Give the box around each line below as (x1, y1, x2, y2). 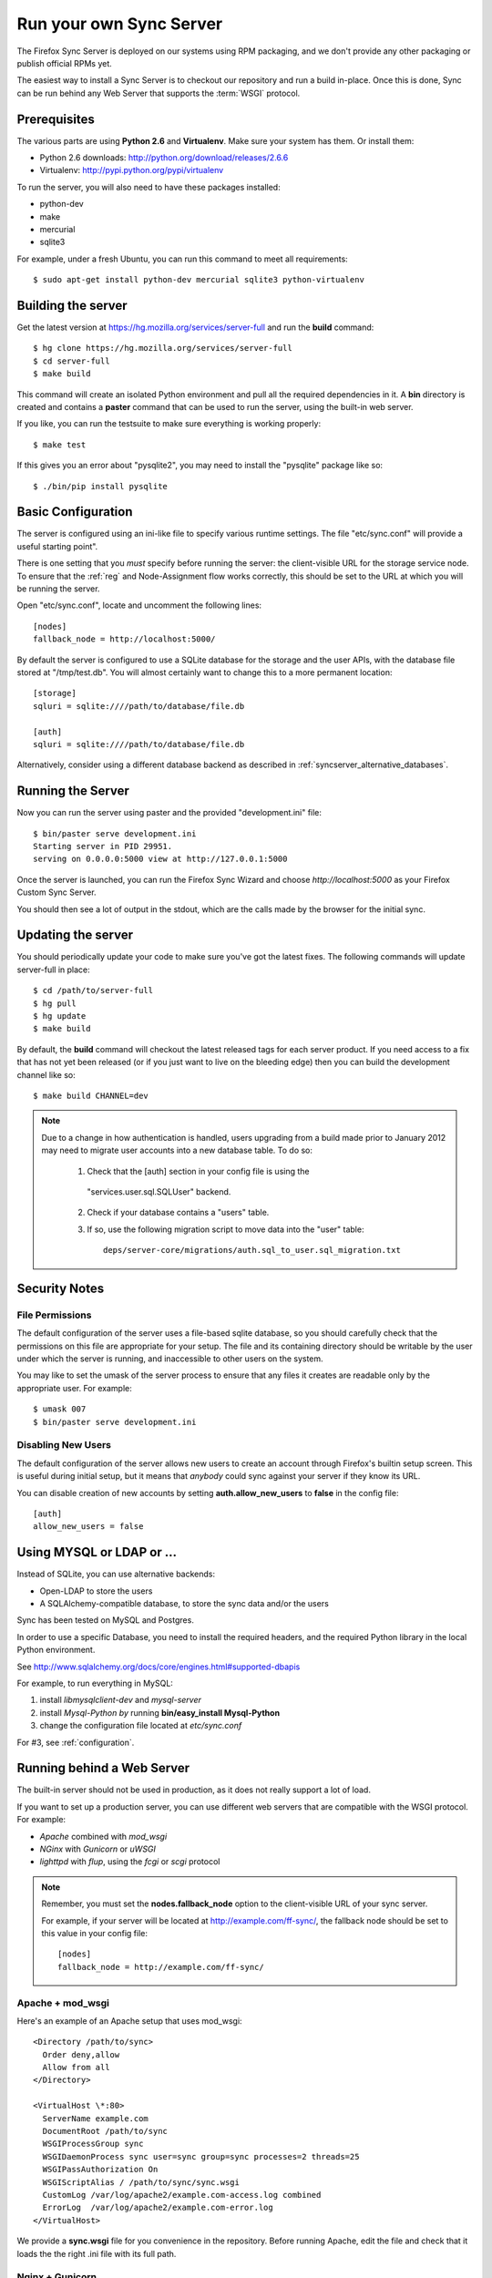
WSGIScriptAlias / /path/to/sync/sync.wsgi (42, 2177, 241, 2187)
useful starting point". (16, 540, 98, 551)
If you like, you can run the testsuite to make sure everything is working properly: (16, 418, 322, 429)
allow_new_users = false (33, 1522, 144, 1532)
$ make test (33, 439, 87, 450)
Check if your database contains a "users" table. (87, 1207, 270, 1218)
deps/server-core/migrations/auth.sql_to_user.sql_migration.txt (103, 1245, 401, 1256)
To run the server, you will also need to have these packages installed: (16, 181, 282, 192)
